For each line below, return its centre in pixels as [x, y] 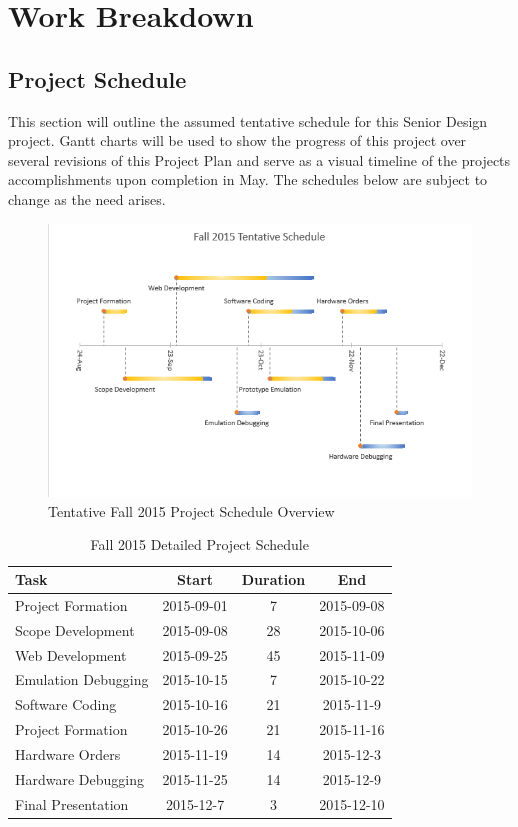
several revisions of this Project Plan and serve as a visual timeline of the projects [259, 159]
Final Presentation [72, 803]
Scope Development [75, 629]
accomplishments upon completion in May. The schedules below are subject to [248, 179]
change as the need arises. [87, 198]
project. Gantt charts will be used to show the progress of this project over [237, 140]
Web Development [71, 654]
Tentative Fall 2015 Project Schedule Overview [191, 510]
